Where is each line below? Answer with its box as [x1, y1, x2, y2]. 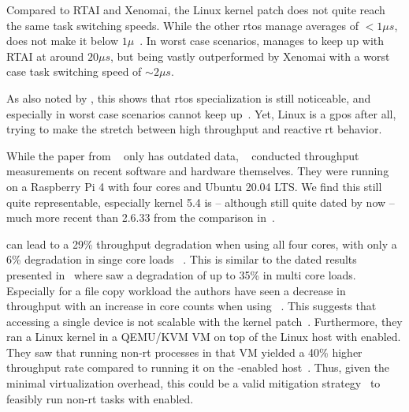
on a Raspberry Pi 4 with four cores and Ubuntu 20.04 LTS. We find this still [6, 178, 382, 194]
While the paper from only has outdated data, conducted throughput [6, 147, 359, 163]
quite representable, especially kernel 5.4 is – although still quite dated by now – [6, 193, 395, 210]
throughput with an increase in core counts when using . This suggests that [6, 298, 377, 314]
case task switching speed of [6, 63, 142, 80]
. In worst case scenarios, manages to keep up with [139, 32, 385, 49]
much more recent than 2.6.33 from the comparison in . [6, 209, 275, 226]
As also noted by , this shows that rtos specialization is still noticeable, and [6, 89, 371, 106]
